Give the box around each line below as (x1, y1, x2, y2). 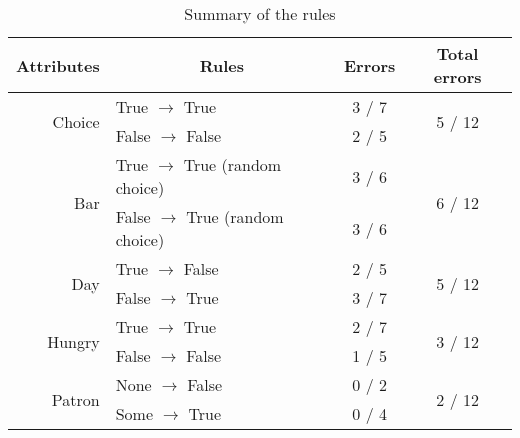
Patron (51, 387, 100, 411)
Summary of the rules (184, 2, 336, 25)
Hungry (47, 329, 100, 353)
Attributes (16, 53, 100, 77)
